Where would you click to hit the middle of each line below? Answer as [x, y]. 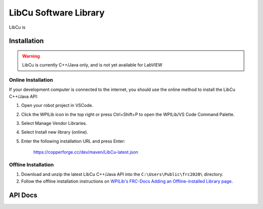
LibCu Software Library [57, 13]
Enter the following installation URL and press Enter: [73, 141]
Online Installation [31, 80]
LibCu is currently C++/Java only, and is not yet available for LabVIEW [92, 65]
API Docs [23, 195]
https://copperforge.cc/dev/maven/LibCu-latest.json [86, 152]
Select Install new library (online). [55, 132]
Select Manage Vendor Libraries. [54, 123]
